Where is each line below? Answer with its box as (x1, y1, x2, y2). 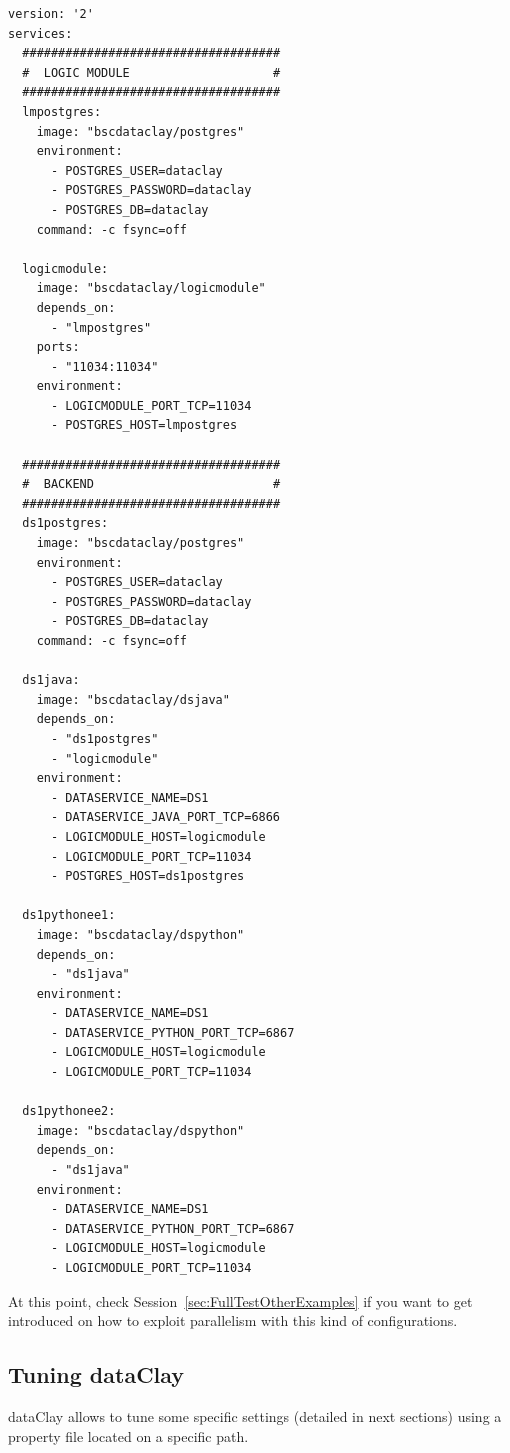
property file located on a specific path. (8, 1425, 249, 1446)
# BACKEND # (22, 477, 281, 492)
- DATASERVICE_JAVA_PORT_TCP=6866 (50, 810, 281, 825)
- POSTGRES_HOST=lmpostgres (50, 418, 238, 433)
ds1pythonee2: (22, 1104, 116, 1119)
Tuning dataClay (8, 1359, 185, 1390)
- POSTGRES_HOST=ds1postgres (50, 869, 245, 884)
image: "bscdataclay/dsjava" (36, 692, 230, 707)
